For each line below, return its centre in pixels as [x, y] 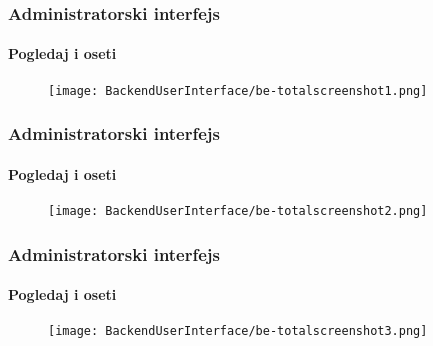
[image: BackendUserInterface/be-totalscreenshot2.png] [238, 210]
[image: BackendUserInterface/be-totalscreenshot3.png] [238, 331]
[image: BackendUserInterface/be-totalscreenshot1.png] [238, 90]
